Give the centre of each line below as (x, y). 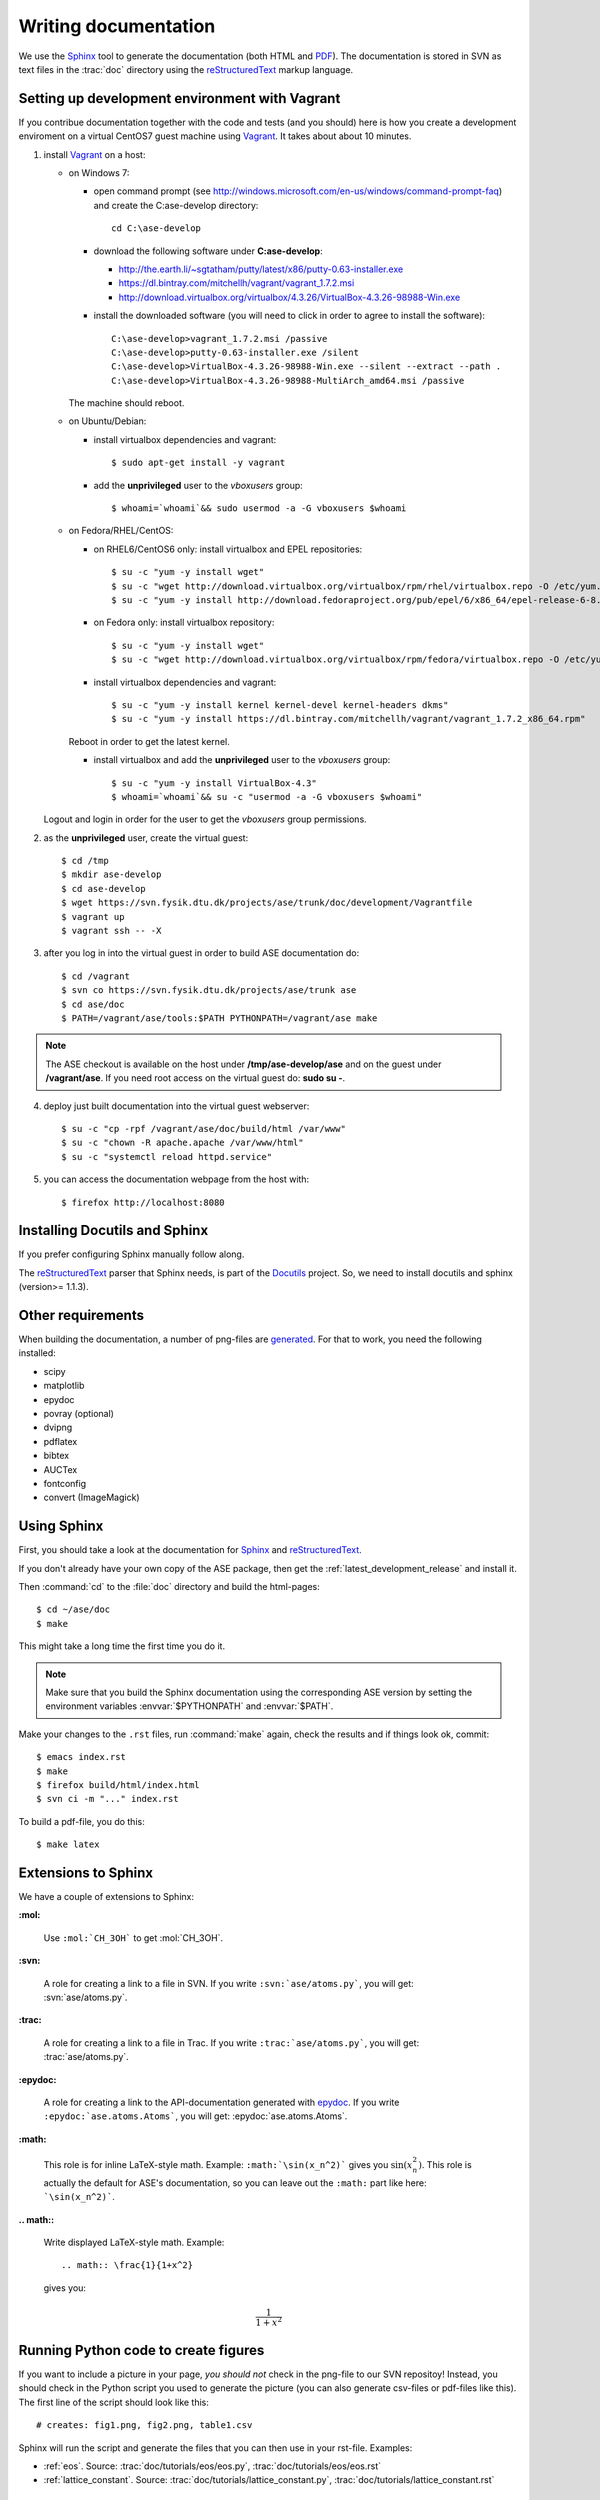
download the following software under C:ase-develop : (208, 251)
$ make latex (68, 1844)
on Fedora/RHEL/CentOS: (121, 531)
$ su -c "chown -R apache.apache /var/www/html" (182, 1143)
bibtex (56, 1456)
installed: (37, 1353)
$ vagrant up (93, 916)
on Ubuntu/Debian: (107, 421)
